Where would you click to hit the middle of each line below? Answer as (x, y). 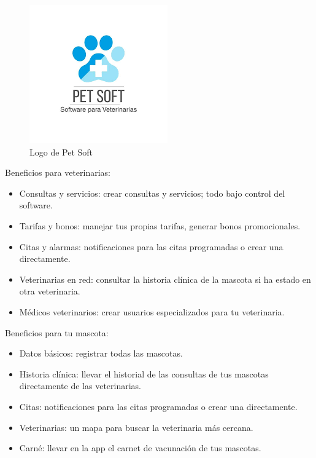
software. (36, 205)
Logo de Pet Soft (61, 152)
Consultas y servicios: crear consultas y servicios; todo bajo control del (152, 193)
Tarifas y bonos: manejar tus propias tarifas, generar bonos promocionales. (160, 225)
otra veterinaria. (50, 291)
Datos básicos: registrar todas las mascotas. (101, 353)
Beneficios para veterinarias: (58, 172)
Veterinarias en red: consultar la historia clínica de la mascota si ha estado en (165, 279)
